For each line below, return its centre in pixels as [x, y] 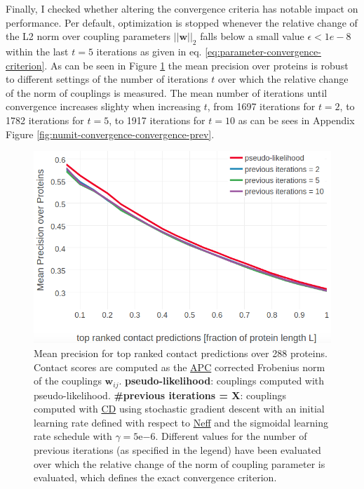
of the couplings [68, 381]
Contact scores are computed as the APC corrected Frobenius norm [180, 367]
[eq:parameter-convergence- [263, 51]
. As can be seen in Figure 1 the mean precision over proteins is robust [196, 65]
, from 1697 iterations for [261, 106]
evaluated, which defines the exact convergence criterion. [155, 477]
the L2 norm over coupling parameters [88, 36]
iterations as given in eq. [149, 51]
